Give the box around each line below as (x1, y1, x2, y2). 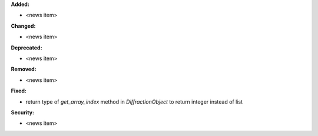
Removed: (11, 65, 37, 73)
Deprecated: (11, 44, 42, 51)
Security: (11, 109, 35, 116)
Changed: (11, 22, 36, 29)
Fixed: (11, 87, 26, 94)
